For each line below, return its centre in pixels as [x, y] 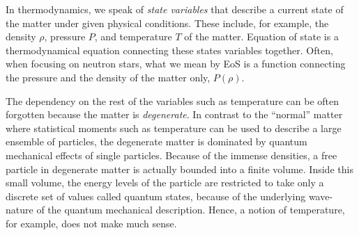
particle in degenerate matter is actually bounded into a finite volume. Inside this [179, 169]
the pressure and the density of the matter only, [108, 77]
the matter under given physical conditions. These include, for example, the [167, 23]
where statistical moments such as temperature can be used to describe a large [174, 128]
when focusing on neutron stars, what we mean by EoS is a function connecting [176, 64]
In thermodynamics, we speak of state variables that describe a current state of [175, 9]
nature [20, 210]
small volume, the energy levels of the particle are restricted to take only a [165, 183]
